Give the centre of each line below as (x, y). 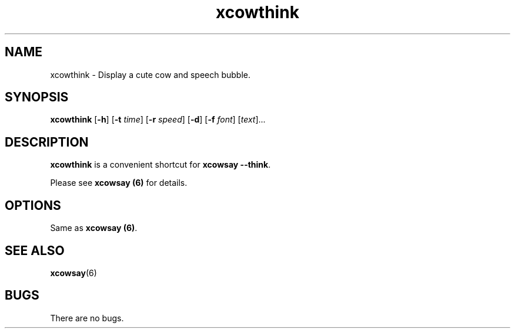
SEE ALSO (35, 250)
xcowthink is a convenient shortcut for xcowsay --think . (160, 165)
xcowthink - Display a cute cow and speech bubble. (151, 74)
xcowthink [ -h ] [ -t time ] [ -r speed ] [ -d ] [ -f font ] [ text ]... (158, 120)
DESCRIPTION (47, 142)
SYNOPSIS (37, 97)
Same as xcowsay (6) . (94, 228)
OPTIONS (33, 205)
